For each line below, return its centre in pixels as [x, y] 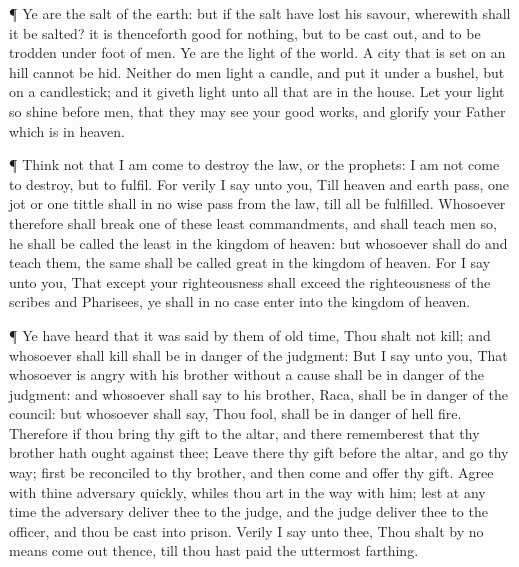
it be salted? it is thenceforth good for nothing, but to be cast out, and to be [245, 32]
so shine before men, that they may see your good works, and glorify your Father [257, 110]
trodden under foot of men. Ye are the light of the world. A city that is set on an [257, 52]
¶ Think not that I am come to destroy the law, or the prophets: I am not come [254, 164]
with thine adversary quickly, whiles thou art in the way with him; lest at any [247, 491]
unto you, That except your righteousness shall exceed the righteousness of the [250, 281]
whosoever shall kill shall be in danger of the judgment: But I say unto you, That [258, 354]
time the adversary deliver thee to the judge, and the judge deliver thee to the [248, 511]
